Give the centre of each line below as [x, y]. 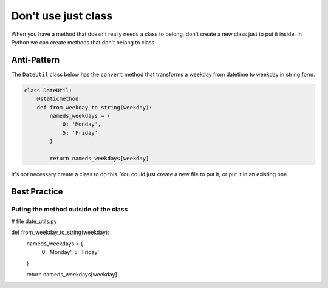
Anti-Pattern [36, 60]
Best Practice [37, 191]
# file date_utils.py [34, 221]
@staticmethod [58, 99]
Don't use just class [62, 16]
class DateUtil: [48, 90]
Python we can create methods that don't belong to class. [84, 42]
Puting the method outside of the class [70, 209]
